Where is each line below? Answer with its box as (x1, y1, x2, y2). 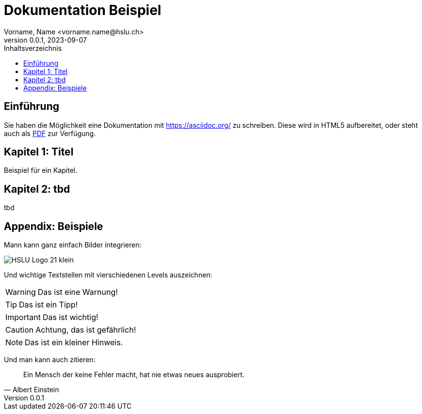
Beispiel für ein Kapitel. (4, 166, 78, 175)
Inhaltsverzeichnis (4, 44, 62, 52)
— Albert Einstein (4, 385, 59, 394)
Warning (5, 287, 36, 297)
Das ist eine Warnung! (37, 287, 118, 297)
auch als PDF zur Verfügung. (4, 129, 96, 138)
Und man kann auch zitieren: (4, 355, 96, 364)
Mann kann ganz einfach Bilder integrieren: (4, 241, 142, 249)
